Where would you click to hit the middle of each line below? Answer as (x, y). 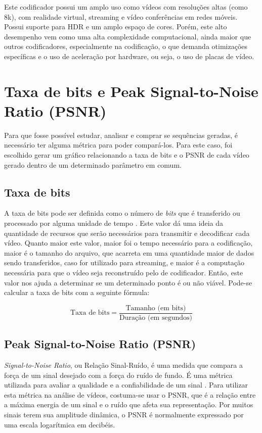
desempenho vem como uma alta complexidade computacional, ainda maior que (128, 36)
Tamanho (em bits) (156, 308)
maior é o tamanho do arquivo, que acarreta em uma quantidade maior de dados (129, 252)
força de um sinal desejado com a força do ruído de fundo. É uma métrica (118, 375)
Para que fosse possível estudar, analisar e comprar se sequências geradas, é (121, 135)
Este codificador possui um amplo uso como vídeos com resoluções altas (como (126, 7)
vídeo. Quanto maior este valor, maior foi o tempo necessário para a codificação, (128, 243)
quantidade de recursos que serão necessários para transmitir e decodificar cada (127, 233)
